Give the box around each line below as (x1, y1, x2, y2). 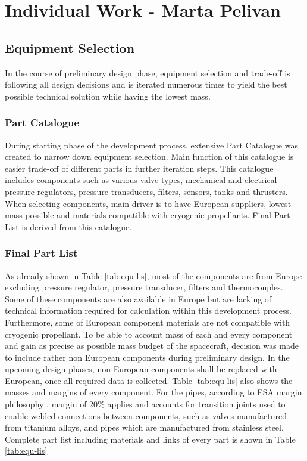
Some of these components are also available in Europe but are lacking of (5, 292, 272, 305)
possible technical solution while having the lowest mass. (5, 89, 211, 102)
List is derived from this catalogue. (5, 220, 132, 233)
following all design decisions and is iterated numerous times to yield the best (5, 78, 287, 91)
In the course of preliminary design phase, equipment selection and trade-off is (5, 66, 290, 79)
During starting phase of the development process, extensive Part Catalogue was (5, 138, 298, 151)
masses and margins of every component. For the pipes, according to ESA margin (5, 386, 302, 398)
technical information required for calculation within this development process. (5, 304, 292, 317)
